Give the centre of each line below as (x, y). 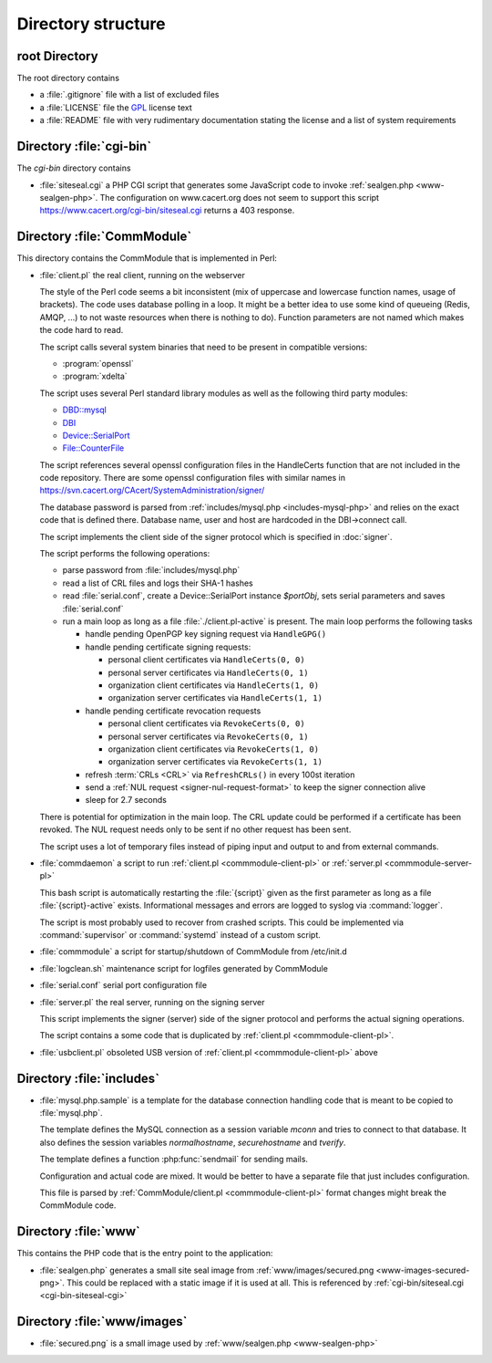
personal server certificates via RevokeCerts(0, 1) (208, 736)
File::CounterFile (93, 448)
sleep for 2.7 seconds (126, 800)
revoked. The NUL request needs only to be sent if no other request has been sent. (195, 829)
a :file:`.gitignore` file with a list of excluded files (129, 95)
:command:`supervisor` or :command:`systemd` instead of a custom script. (180, 934)
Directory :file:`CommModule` (104, 237)
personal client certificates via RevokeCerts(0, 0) (206, 723)
